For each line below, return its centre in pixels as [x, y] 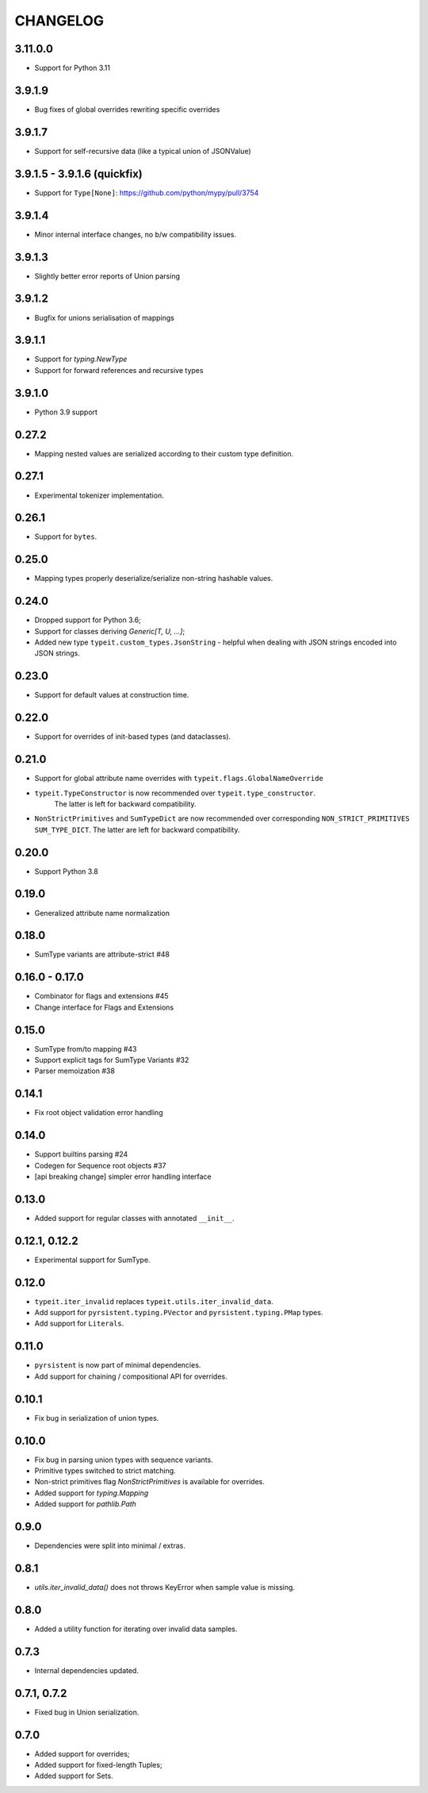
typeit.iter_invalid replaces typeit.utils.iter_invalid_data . [154, 1301]
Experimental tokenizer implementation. [99, 495]
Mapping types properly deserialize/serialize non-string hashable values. [154, 579]
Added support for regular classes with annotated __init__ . [134, 1218]
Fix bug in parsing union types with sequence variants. [124, 1460]
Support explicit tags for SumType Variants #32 [112, 1060]
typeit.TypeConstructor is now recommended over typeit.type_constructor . [175, 793]
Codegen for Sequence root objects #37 [100, 1165]
